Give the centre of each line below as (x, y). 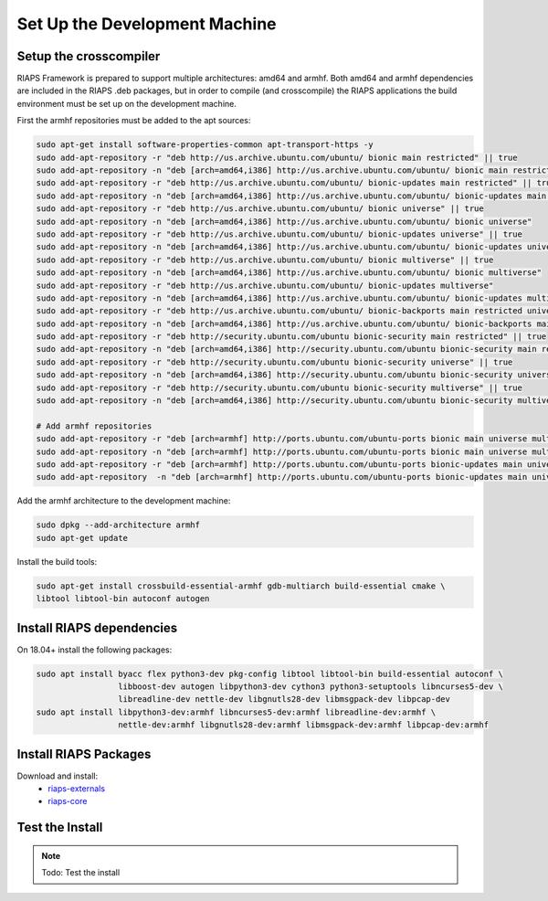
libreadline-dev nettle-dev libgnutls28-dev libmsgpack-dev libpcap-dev (284, 700)
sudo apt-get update (82, 538)
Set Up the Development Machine (147, 24)
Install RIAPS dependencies (97, 627)
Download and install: (58, 776)
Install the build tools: (57, 561)
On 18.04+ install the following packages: (95, 650)
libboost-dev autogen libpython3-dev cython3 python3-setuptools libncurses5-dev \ (311, 686)
